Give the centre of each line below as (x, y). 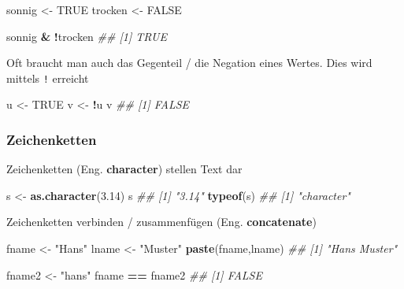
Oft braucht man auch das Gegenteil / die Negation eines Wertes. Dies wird (189, 63)
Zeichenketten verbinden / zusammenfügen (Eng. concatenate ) (161, 222)
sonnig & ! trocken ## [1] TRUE (87, 36)
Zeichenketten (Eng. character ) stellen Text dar (124, 169)
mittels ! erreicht (48, 78)
